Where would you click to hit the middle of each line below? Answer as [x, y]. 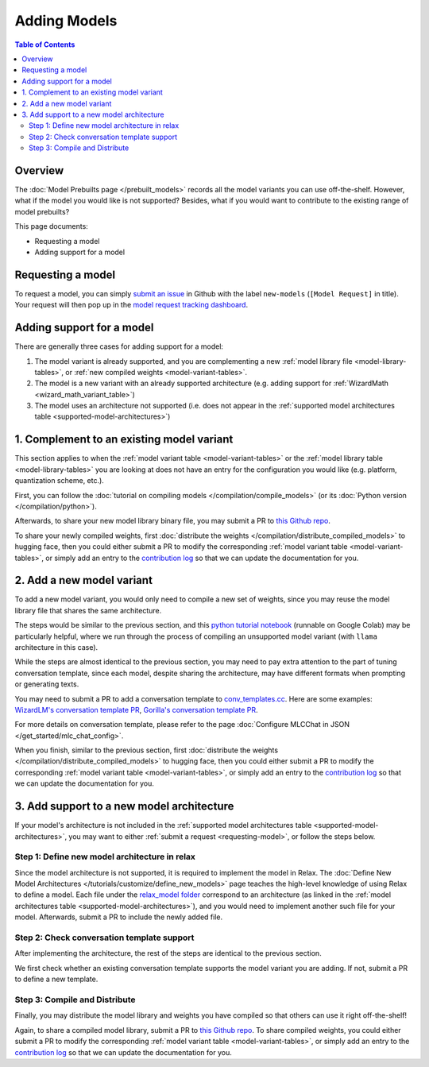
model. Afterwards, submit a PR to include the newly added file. [118, 917]
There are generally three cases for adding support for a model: [119, 346]
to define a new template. [56, 979]
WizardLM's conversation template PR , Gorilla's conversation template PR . [136, 709]
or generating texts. [47, 684]
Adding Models [66, 21]
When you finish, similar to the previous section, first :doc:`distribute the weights [146, 750]
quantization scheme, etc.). [60, 481]
